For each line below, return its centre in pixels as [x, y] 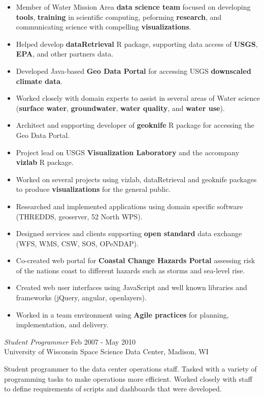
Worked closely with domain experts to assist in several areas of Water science [138, 98]
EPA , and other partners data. [65, 54]
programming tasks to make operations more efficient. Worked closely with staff [128, 378]
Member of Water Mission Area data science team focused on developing [133, 7]
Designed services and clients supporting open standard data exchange [129, 233]
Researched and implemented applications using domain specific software [129, 206]
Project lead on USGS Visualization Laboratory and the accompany [128, 152]
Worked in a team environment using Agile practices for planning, [122, 314]
